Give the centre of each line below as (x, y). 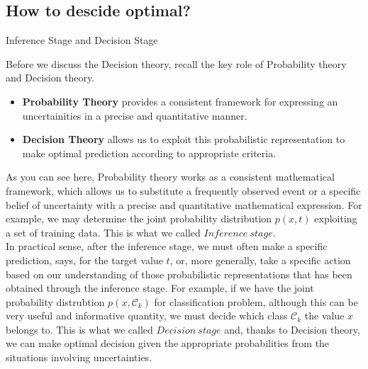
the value (324, 316)
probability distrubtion (55, 301)
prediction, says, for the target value (84, 260)
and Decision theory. (50, 78)
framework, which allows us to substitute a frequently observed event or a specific (183, 190)
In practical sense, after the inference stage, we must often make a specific (167, 246)
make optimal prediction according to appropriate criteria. (149, 153)
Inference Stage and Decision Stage (82, 40)
